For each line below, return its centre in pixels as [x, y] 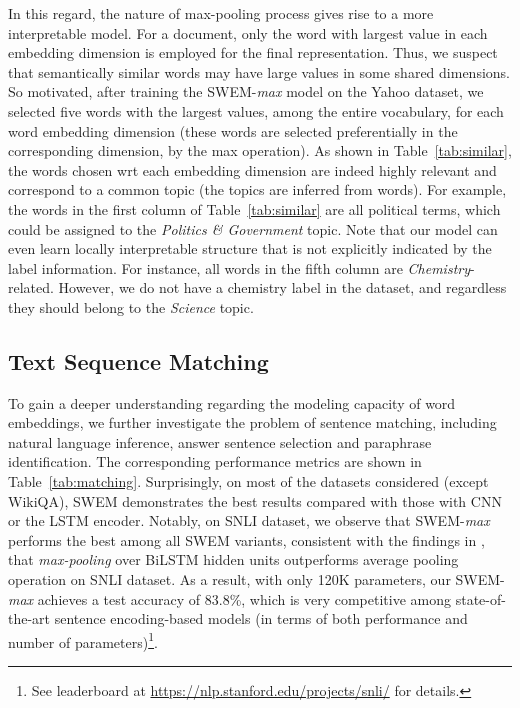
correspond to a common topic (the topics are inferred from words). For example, [257, 189]
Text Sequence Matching [138, 360]
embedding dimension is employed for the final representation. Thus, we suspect [253, 52]
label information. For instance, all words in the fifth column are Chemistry [239, 267]
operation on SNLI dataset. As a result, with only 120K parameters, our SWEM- [256, 579]
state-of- [480, 598]
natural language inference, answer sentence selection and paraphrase [220, 441]
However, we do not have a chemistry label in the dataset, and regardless [282, 287]
